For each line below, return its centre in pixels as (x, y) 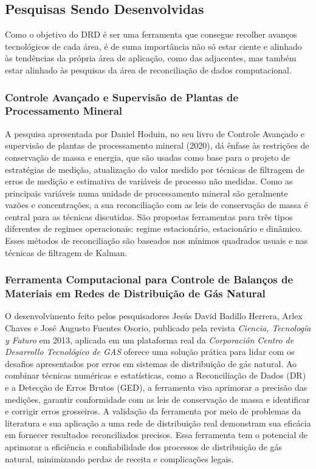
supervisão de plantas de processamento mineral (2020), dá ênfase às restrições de (157, 145)
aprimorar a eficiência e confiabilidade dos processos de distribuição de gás (144, 446)
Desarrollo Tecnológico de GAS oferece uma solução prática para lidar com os (150, 352)
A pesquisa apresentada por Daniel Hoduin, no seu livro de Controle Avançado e (155, 133)
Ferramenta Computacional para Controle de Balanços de (149, 279)
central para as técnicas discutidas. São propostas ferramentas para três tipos (149, 216)
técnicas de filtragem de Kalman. (66, 252)
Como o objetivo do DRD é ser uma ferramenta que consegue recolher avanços (151, 34)
